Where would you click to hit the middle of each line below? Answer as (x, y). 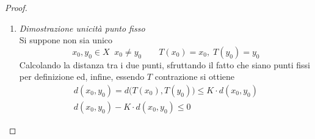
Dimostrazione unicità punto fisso (82, 28)
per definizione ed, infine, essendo (82, 77)
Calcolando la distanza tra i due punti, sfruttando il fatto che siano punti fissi (165, 64)
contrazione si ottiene (195, 77)
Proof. (16, 7)
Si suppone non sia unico (66, 40)
